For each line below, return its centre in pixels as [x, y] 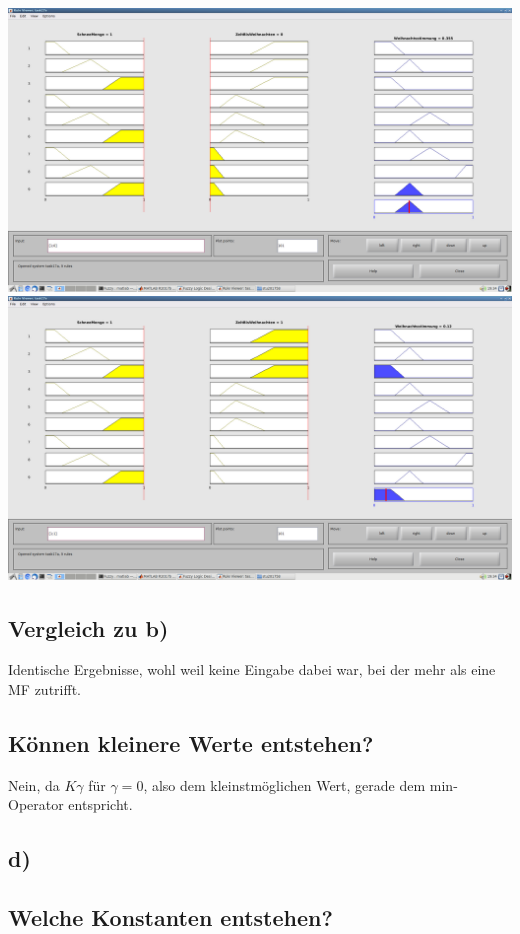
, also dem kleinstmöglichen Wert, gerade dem [284, 784]
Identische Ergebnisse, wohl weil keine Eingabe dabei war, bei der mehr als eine [252, 669]
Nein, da [34, 784]
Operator [36, 804]
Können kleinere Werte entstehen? [191, 742]
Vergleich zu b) [88, 627]
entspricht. [100, 804]
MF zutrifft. [44, 688]
